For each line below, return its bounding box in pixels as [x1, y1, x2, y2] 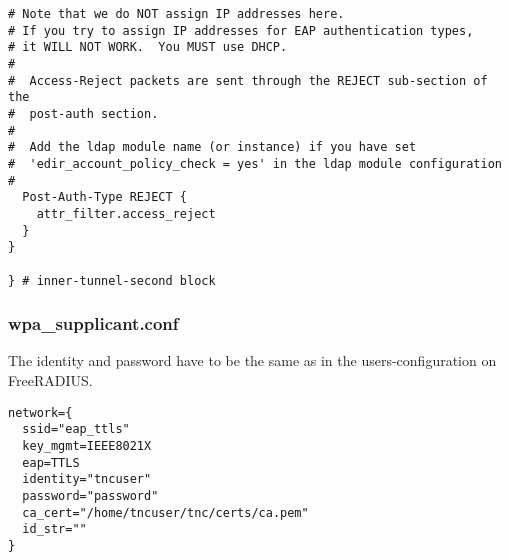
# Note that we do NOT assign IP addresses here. [8, 7, 345, 21]
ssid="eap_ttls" [22, 422, 130, 437]
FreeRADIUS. [8, 369, 93, 390]
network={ [8, 405, 73, 420]
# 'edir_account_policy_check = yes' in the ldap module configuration [8, 156, 502, 171]
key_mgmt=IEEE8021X [22, 438, 152, 453]
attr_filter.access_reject [36, 206, 216, 221]
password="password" [22, 488, 159, 503]
